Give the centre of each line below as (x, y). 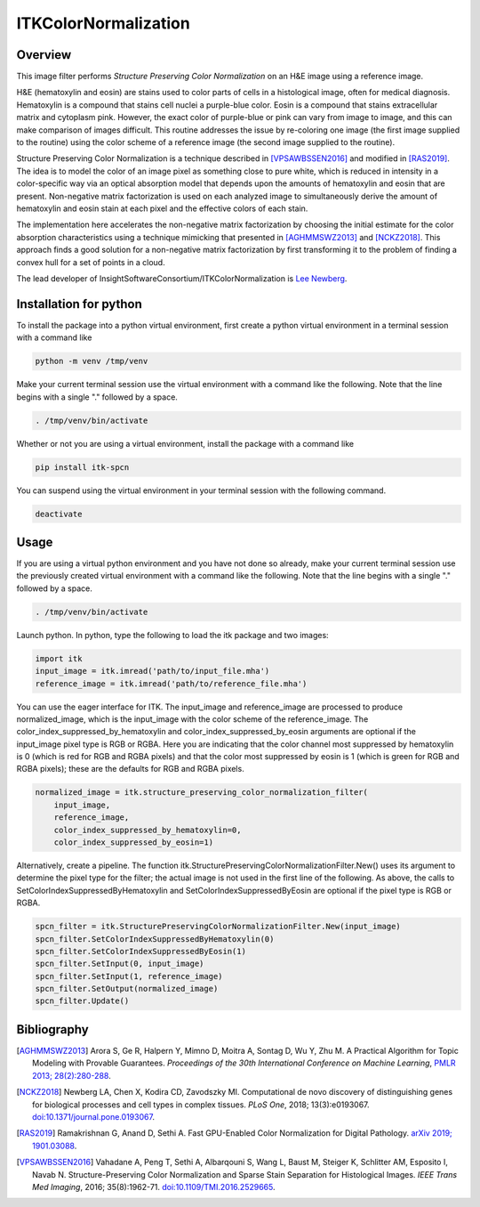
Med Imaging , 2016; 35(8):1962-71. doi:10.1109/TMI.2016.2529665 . (154, 1187)
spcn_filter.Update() (82, 1001)
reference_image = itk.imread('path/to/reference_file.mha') (171, 684)
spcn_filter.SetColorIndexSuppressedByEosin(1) (140, 951)
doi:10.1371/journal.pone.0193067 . (94, 1116)
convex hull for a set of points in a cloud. (91, 262)
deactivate (59, 514)
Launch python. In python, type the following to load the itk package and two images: (172, 635)
